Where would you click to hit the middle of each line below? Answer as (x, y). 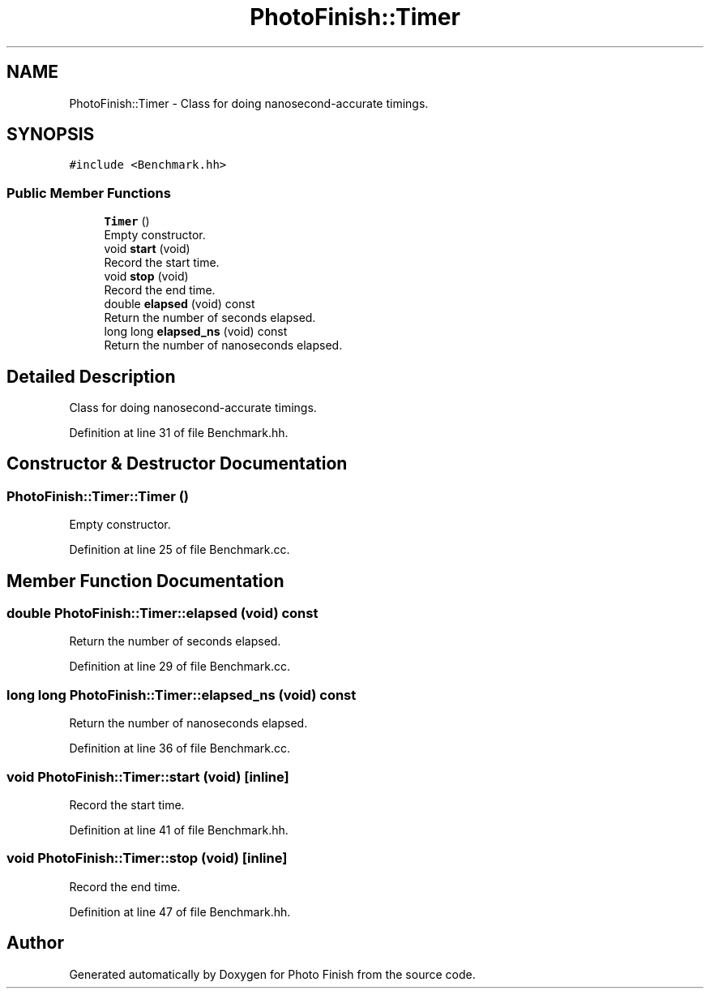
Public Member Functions (89, 193)
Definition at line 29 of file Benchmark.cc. (180, 667)
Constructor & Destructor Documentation (177, 464)
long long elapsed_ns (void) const (196, 332)
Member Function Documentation (145, 581)
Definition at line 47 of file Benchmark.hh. (180, 911)
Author (35, 943)
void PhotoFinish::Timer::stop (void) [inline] (147, 858)
